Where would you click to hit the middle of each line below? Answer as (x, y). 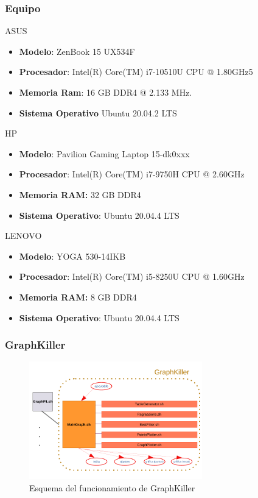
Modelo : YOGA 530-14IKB (72, 256)
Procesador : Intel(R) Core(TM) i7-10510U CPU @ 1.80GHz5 (136, 72)
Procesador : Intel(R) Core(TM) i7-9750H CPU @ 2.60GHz (132, 174)
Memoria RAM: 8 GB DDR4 (78, 297)
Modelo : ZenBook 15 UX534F (77, 51)
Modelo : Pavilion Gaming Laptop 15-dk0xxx (104, 153)
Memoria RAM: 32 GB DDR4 (80, 194)
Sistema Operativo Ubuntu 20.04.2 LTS (98, 112)
